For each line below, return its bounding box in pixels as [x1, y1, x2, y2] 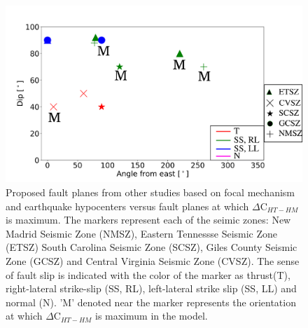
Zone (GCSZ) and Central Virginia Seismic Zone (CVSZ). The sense [6, 253, 300, 268]
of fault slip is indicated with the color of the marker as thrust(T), [6, 267, 290, 282]
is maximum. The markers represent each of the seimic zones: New [6, 212, 291, 227]
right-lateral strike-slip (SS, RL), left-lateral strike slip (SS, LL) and [6, 281, 297, 296]
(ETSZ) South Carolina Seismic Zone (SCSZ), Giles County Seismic [6, 240, 297, 254]
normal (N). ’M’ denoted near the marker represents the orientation [6, 294, 296, 309]
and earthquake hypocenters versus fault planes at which [6, 198, 249, 213]
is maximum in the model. [95, 308, 208, 323]
